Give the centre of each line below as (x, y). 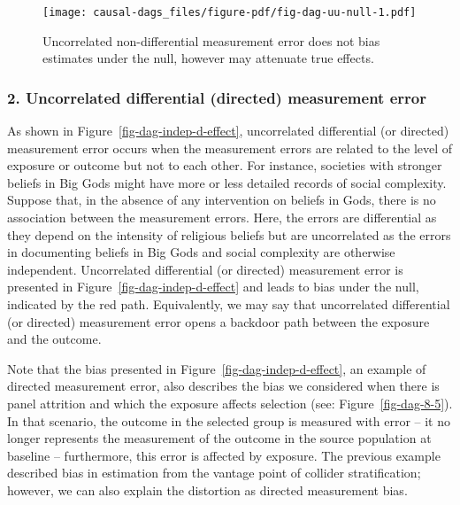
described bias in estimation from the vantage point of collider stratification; (214, 473)
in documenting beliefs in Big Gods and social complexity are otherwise (201, 252)
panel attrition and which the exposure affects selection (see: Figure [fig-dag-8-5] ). (230, 403)
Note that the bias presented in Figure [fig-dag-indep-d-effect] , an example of (217, 368)
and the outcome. (54, 339)
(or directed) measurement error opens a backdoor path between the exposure (218, 321)
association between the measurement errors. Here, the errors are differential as (222, 218)
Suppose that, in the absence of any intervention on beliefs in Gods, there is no (222, 200)
